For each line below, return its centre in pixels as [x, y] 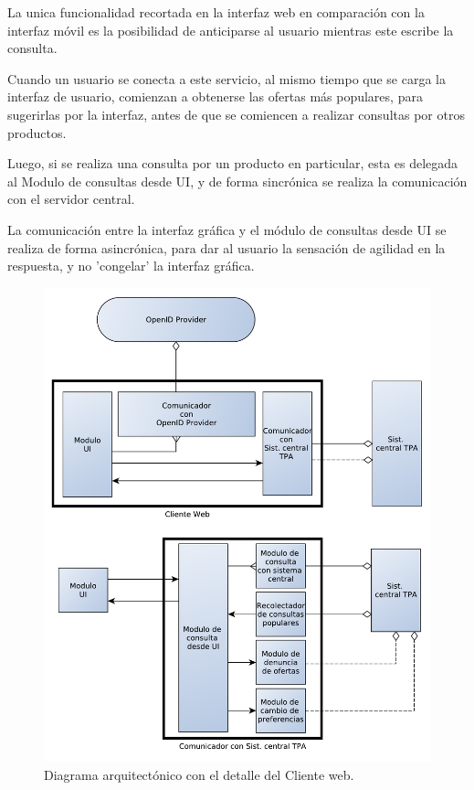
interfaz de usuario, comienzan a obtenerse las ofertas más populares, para [215, 96]
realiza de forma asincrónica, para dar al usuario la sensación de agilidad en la [226, 247]
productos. [37, 132]
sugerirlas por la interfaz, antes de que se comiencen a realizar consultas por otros [236, 114]
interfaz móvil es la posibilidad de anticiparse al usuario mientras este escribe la [231, 30]
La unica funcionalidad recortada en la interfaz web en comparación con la [216, 12]
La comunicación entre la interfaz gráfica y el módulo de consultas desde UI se [227, 229]
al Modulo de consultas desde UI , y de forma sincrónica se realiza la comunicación [237, 181]
